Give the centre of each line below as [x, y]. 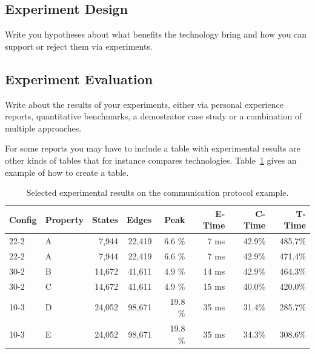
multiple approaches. [43, 128]
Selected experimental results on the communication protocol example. [157, 192]
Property [65, 219]
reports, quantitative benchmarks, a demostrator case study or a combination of [154, 116]
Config [23, 219]
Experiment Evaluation [79, 78]
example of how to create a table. [67, 172]
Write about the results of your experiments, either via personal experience [144, 104]
